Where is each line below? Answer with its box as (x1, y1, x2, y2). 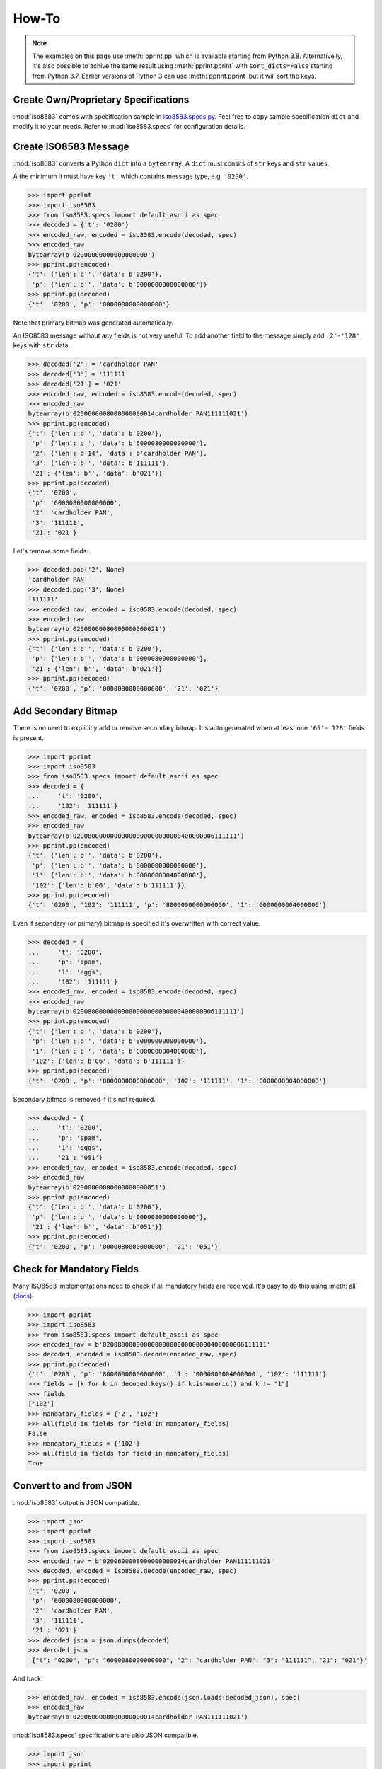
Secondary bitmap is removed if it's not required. (13, 1095, 156, 1103)
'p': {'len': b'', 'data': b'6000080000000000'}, (32, 439, 208, 447)
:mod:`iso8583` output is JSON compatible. (13, 1499, 139, 1507)
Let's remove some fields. (13, 546, 88, 555)
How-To (13, 11, 61, 26)
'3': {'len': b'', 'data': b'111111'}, (32, 459, 170, 467)
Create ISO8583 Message (13, 140, 129, 152)
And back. (13, 1674, 43, 1683)
